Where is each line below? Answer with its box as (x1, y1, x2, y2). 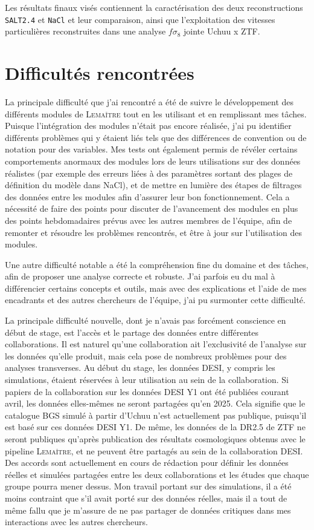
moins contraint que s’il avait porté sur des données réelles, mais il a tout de (5, 491, 287, 504)
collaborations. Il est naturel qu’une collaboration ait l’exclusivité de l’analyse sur (5, 338, 307, 350)
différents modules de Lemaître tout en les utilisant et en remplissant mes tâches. (5, 107, 307, 120)
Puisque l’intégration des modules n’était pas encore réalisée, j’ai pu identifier (5, 119, 292, 132)
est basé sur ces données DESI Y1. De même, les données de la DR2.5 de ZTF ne (5, 420, 306, 433)
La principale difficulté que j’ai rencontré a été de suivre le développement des (5, 95, 294, 108)
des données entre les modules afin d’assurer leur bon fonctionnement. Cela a (5, 190, 290, 203)
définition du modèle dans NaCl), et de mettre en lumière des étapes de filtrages (5, 178, 302, 191)
